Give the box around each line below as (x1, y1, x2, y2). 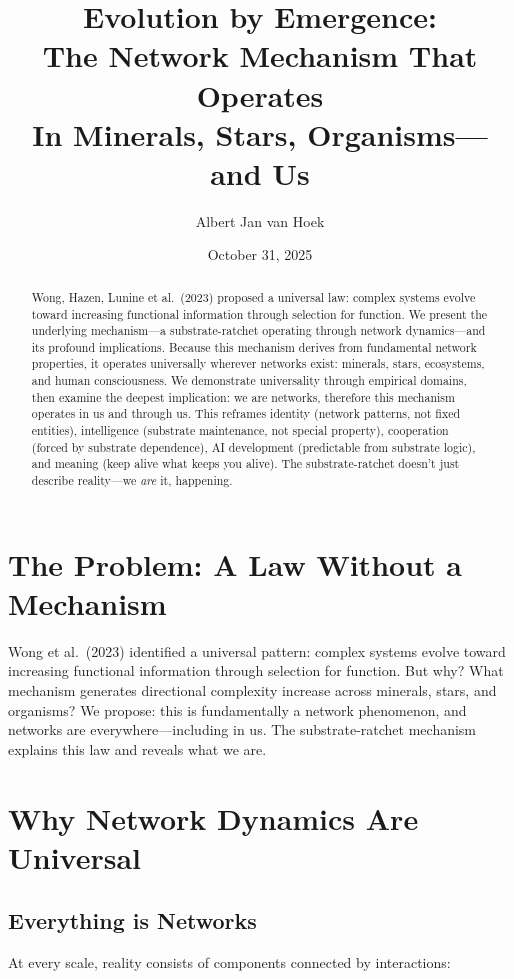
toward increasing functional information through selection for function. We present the (31, 305, 488, 322)
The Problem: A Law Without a (8, 543, 462, 584)
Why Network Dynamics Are (8, 797, 419, 838)
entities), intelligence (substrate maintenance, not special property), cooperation (31, 422, 449, 439)
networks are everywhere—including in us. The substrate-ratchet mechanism (8, 719, 477, 740)
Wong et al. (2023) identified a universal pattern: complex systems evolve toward (8, 640, 506, 661)
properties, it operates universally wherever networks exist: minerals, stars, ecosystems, (31, 355, 485, 372)
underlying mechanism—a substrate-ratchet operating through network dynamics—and (31, 322, 486, 339)
